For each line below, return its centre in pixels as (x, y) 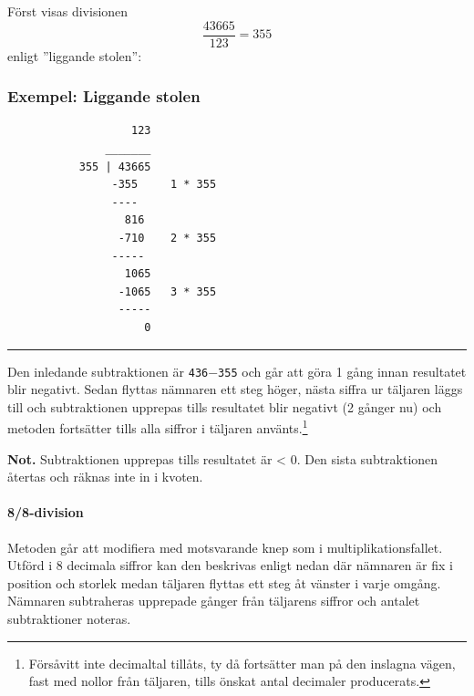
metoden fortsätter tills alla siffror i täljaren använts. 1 (158, 427)
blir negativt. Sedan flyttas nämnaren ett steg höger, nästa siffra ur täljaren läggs (235, 389)
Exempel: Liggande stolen (104, 96)
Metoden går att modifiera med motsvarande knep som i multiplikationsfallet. (225, 547)
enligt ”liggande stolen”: (75, 55)
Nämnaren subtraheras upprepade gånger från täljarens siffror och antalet (214, 601)
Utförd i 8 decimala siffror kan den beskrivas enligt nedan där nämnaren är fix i (230, 565)
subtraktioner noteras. (69, 619)
